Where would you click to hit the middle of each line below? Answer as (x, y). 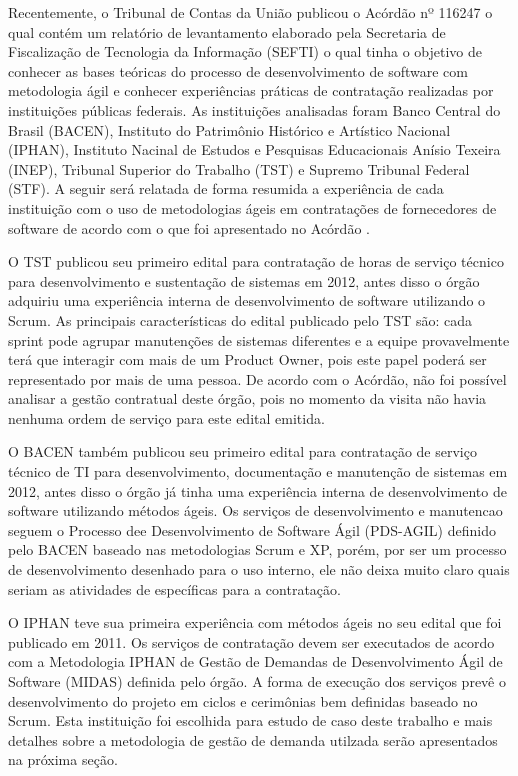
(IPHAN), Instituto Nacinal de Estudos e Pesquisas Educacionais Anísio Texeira (254, 149)
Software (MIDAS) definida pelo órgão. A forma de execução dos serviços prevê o (257, 681)
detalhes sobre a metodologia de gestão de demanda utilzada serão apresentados (253, 739)
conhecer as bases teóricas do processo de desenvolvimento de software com (238, 70)
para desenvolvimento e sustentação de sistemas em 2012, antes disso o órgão (244, 280)
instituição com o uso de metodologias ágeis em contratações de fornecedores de (252, 207)
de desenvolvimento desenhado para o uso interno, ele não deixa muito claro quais (259, 569)
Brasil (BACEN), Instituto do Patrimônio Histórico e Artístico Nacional (229, 129)
